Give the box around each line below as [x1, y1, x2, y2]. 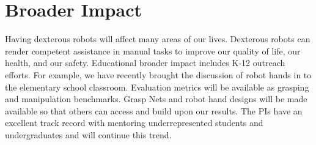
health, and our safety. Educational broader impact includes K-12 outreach [5, 56, 285, 69]
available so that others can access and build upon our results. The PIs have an [5, 104, 303, 117]
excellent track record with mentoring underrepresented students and [5, 116, 263, 129]
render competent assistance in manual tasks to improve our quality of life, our [5, 44, 301, 57]
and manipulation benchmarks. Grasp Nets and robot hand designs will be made [5, 92, 307, 105]
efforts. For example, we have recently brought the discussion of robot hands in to [5, 68, 312, 81]
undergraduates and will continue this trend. [5, 128, 172, 141]
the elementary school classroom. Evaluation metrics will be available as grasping [5, 80, 309, 93]
